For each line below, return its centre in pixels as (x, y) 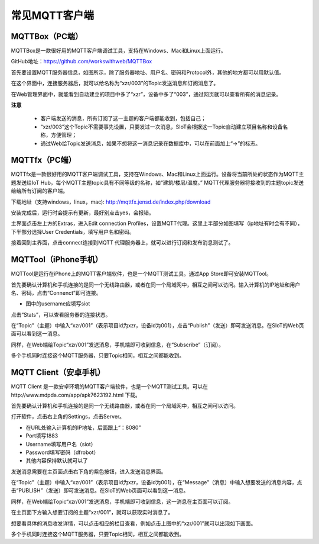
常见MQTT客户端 (53, 15)
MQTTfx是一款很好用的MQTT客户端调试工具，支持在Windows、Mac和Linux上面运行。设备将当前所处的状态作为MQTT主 (157, 174)
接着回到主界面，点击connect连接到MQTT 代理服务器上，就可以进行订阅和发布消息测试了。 (122, 243)
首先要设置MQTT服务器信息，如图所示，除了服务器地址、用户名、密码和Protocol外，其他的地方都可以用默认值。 (148, 72)
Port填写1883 (42, 436)
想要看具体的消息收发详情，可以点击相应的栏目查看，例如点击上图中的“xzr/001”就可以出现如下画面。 (134, 523)
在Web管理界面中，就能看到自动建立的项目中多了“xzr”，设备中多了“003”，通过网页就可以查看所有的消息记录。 (146, 94)
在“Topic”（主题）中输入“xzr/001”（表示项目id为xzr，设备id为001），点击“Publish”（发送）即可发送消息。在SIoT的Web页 (157, 326)
